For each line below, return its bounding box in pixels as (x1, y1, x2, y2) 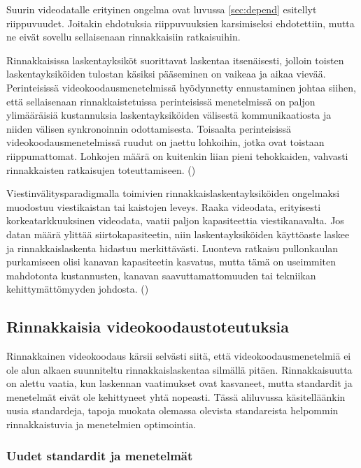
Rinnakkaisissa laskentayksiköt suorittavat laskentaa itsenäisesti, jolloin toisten (6, 52, 344, 67)
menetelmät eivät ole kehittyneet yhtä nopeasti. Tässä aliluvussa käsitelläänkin (6, 389, 346, 404)
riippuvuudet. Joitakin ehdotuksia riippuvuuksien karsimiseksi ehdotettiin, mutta (6, 15, 355, 30)
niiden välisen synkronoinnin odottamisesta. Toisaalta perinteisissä (6, 121, 292, 136)
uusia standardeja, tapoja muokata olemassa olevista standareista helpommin (6, 403, 339, 418)
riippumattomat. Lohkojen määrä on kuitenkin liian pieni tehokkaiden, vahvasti (6, 148, 348, 163)
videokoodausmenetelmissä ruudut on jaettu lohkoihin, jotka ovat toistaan (6, 135, 325, 149)
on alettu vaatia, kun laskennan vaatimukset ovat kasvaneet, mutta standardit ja (6, 376, 353, 390)
